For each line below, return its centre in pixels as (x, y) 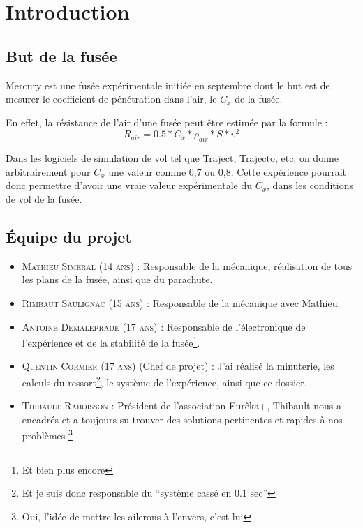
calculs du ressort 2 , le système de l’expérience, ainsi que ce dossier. (164, 381)
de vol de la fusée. (44, 199)
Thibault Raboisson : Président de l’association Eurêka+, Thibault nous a (181, 406)
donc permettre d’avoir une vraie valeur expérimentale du (129, 185)
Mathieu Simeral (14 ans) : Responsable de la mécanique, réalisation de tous (187, 265)
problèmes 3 (47, 435)
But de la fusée (61, 55)
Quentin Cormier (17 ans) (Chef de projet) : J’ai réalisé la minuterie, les (178, 366)
